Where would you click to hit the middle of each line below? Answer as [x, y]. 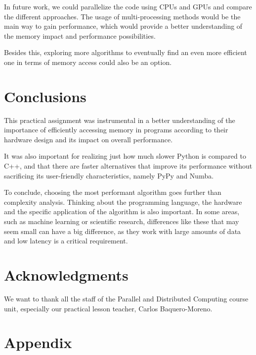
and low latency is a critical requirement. [66, 241]
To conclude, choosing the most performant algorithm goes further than [113, 192]
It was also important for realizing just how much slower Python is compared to [125, 156]
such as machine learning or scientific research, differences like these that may [122, 221]
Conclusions [45, 96]
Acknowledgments [66, 275]
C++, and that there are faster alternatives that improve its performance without [128, 166]
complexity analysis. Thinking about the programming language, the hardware [123, 202]
